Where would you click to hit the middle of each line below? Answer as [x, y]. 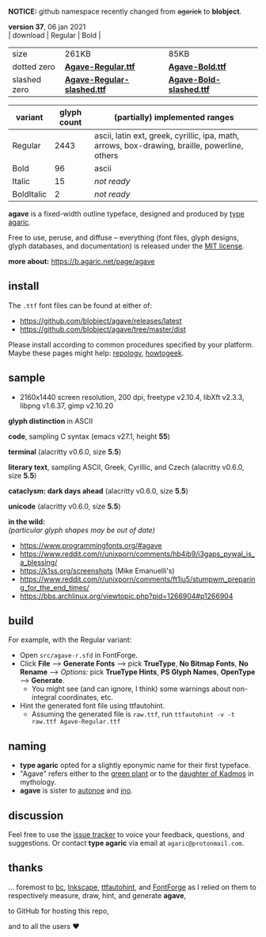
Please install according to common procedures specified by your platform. [131, 344]
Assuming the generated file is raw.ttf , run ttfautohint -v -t [133, 714]
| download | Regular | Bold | [55, 35]
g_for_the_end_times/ [54, 587]
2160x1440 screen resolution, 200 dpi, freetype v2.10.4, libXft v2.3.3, [132, 397]
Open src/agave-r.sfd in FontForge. [79, 655]
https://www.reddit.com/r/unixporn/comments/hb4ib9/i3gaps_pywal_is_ [137, 554]
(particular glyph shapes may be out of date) [82, 530]
